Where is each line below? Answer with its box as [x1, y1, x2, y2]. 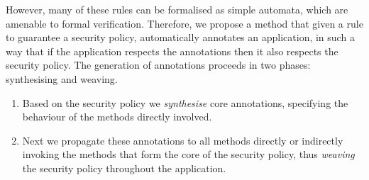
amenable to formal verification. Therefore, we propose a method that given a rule [6, 16, 363, 30]
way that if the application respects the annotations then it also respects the [6, 43, 338, 58]
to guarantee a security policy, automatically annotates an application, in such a [6, 30, 355, 45]
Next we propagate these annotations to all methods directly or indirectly [22, 133, 343, 147]
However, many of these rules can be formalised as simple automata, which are [6, 2, 348, 16]
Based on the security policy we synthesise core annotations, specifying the [22, 95, 348, 110]
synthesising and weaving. [6, 71, 118, 86]
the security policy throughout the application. [22, 160, 226, 175]
